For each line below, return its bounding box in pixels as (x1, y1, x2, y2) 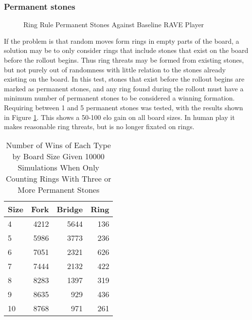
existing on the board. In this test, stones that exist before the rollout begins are (4, 74, 245, 84)
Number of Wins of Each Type (6, 139, 111, 151)
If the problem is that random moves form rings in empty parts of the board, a (4, 35, 239, 46)
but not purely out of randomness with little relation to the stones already (4, 64, 226, 74)
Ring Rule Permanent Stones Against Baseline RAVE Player (23, 19, 204, 30)
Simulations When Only (18, 161, 100, 173)
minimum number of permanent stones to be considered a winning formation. (4, 93, 235, 103)
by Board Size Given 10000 (12, 150, 105, 162)
